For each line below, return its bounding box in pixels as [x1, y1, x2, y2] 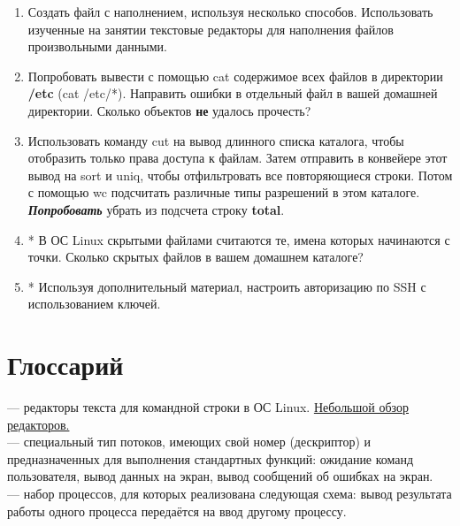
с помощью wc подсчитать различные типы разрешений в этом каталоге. [27, 183, 420, 202]
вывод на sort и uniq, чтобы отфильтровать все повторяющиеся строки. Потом [27, 165, 453, 184]
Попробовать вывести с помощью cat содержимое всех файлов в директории [27, 66, 443, 85]
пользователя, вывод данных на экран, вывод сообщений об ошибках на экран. [7, 467, 433, 485]
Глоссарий [7, 347, 124, 383]
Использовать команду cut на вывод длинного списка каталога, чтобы [27, 131, 404, 149]
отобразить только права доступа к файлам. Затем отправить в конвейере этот [27, 149, 448, 167]
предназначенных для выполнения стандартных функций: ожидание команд [7, 449, 414, 468]
